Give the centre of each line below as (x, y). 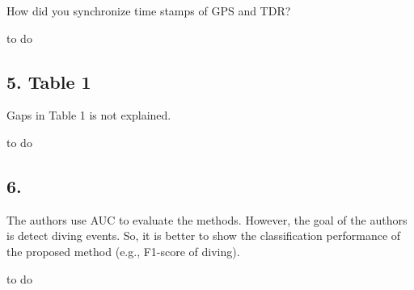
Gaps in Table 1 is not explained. (89, 115)
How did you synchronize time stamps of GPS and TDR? (149, 11)
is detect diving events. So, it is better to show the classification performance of (204, 235)
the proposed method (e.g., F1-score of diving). (123, 251)
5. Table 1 (49, 81)
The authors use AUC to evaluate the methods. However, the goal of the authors (207, 219)
